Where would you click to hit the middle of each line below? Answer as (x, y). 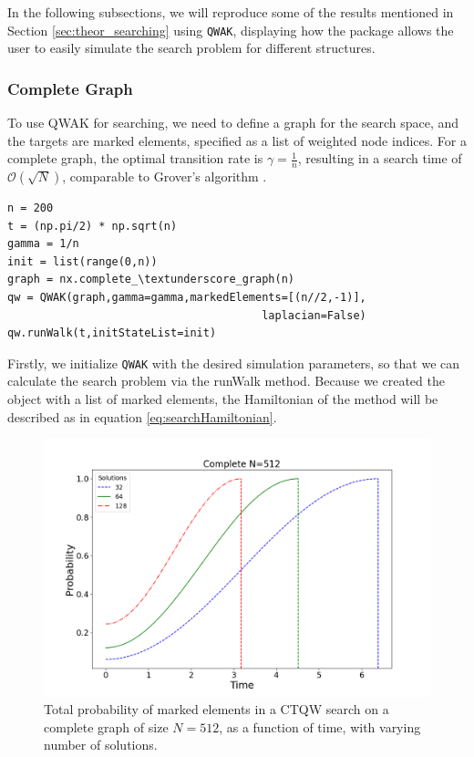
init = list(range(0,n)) (82, 261)
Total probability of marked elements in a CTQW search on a (216, 709)
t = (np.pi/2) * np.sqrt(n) (93, 226)
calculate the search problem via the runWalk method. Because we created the (226, 381)
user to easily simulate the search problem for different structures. (191, 48)
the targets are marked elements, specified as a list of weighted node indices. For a (237, 140)
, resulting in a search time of (380, 158)
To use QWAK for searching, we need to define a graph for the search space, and (233, 123)
